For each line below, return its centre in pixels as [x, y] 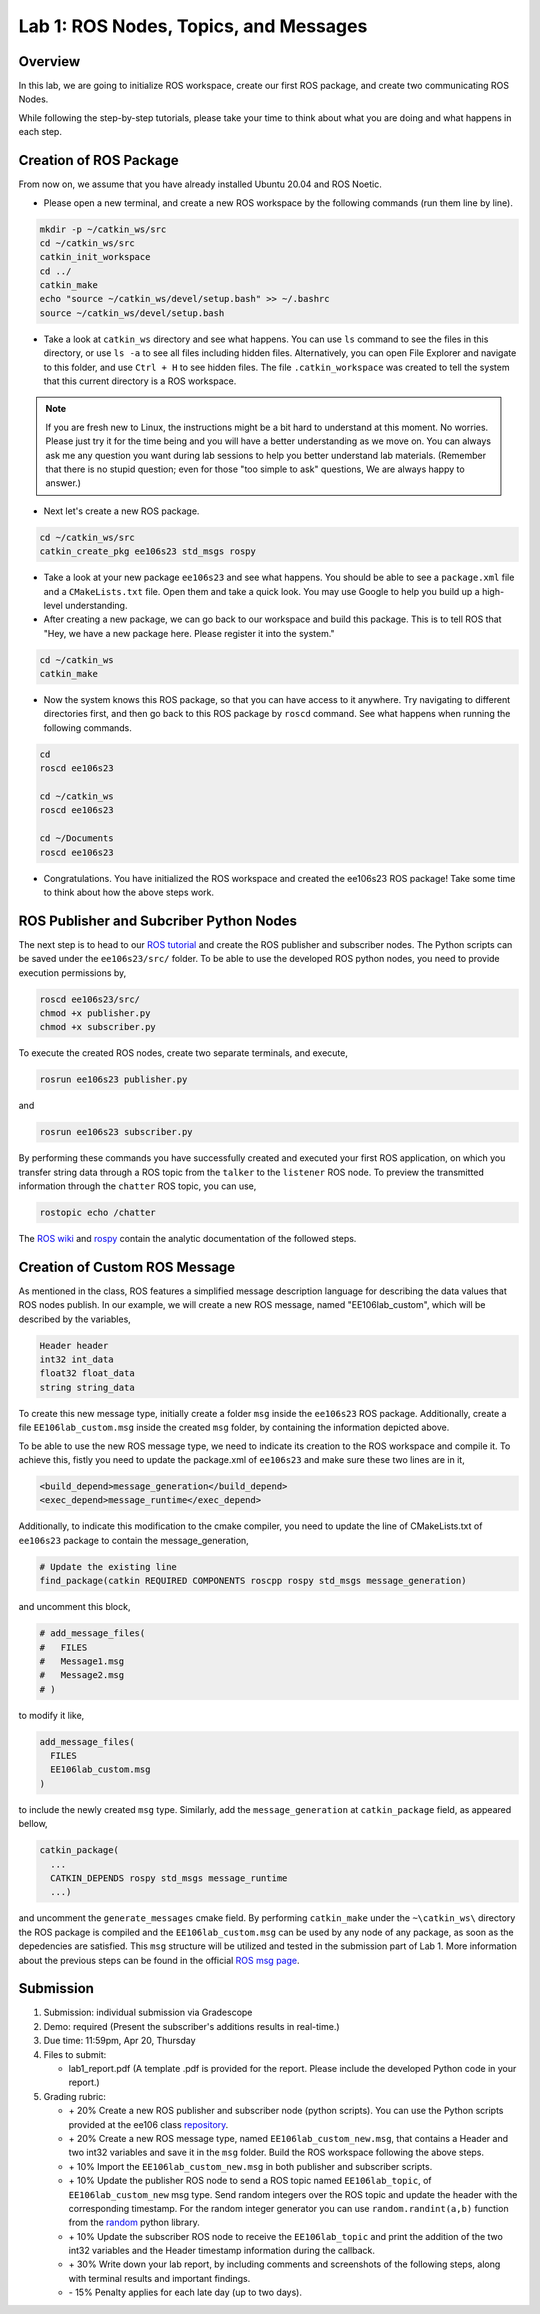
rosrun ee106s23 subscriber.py [116, 1132]
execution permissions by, [72, 972]
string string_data [87, 1387]
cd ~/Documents [76, 838]
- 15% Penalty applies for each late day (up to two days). [185, 2292]
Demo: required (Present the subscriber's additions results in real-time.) [191, 2026]
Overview [49, 61]
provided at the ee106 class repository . [148, 2124]
